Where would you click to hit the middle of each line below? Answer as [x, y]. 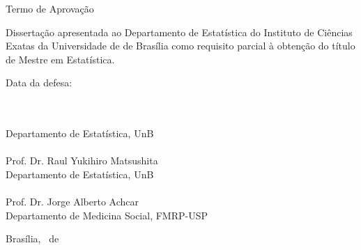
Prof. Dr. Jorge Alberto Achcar [72, 202]
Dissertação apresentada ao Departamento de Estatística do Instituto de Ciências [179, 32]
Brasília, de [32, 239]
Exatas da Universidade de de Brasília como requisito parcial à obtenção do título [180, 46]
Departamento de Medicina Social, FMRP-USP [107, 215]
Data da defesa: [39, 83]
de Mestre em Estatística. [60, 59]
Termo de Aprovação [50, 8]
